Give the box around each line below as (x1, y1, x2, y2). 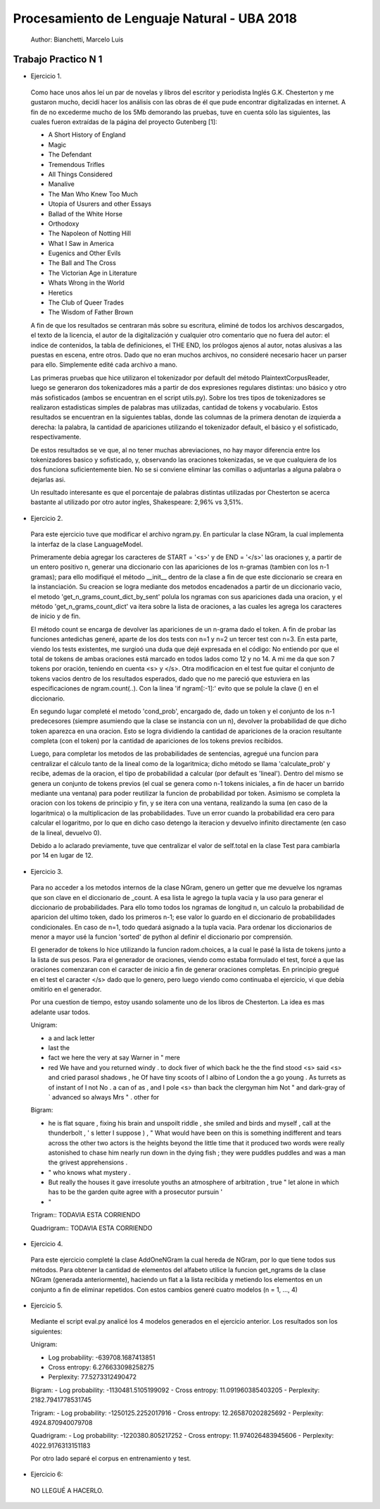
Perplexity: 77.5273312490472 (48, 1373, 137, 1381)
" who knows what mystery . (48, 1168, 131, 1176)
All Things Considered (48, 170, 113, 178)
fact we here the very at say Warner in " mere (48, 1054, 181, 1062)
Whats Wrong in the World (48, 278, 125, 287)
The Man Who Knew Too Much (48, 190, 139, 198)
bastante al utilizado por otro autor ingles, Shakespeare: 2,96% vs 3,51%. (30, 498, 243, 507)
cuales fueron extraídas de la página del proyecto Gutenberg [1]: (30, 118, 217, 126)
